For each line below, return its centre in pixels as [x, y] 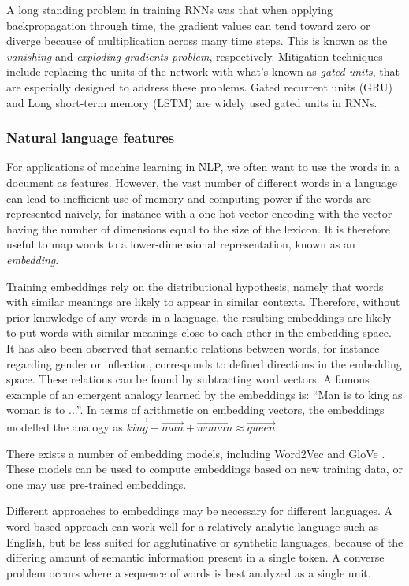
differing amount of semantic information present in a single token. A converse [195, 557]
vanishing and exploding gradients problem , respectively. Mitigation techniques [195, 56]
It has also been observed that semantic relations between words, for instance [193, 347]
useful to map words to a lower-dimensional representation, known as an [181, 244]
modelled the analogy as [65, 427]
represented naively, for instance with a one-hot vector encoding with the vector [199, 213]
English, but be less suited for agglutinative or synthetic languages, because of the [205, 541]
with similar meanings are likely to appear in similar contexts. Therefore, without [203, 302]
